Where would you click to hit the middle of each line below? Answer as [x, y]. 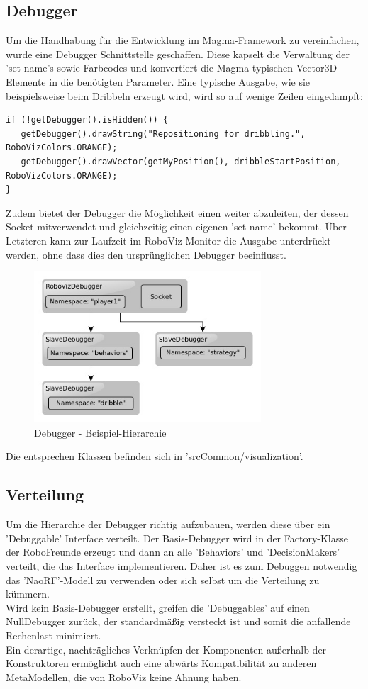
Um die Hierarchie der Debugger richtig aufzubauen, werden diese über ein [168, 524]
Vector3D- [318, 68]
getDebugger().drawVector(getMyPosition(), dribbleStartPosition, [181, 161]
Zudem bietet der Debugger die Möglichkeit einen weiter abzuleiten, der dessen [177, 212]
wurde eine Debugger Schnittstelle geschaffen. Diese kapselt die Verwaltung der [178, 54]
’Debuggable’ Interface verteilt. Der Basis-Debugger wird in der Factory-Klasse [177, 538]
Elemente [26, 81]
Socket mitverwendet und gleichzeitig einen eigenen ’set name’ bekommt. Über [176, 226]
